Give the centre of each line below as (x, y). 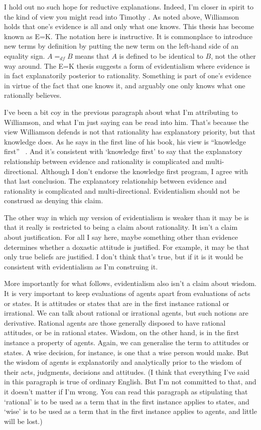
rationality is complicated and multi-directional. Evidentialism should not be (122, 190)
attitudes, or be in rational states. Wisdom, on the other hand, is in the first (122, 332)
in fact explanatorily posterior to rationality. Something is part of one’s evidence (128, 76)
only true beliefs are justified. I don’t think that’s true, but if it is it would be (124, 257)
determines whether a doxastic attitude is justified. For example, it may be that (127, 247)
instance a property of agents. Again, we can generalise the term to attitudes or (126, 342)
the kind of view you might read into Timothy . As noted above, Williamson (122, 16)
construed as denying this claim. (54, 200)
